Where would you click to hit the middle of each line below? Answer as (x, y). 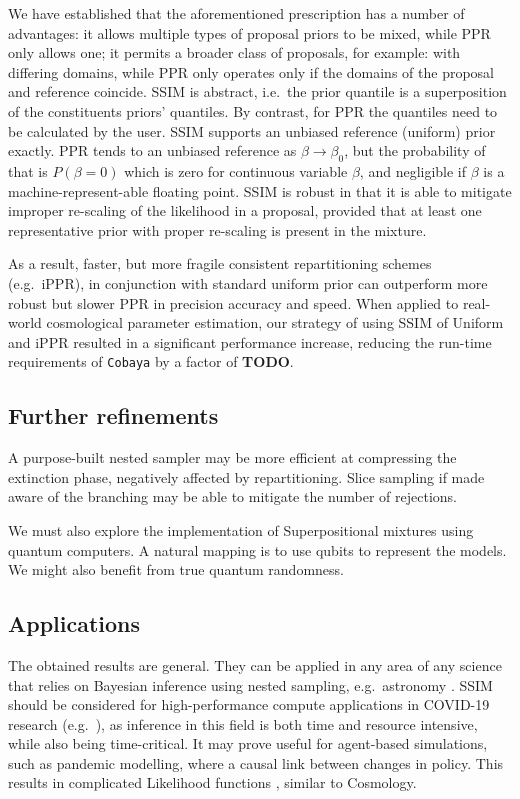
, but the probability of (415, 150)
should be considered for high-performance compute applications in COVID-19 (249, 704)
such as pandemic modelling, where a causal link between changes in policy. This (256, 762)
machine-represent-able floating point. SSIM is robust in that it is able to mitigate (260, 190)
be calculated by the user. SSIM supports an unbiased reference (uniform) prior (252, 130)
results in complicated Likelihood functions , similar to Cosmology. (212, 782)
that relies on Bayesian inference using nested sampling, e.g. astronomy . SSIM (250, 684)
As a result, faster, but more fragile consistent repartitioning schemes (220, 263)
